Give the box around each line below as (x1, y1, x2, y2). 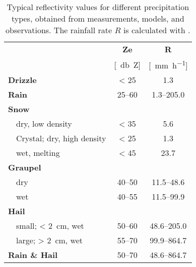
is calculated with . (123, 24, 190, 36)
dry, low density (16, 118, 72, 130)
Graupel (8, 161, 41, 173)
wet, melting (16, 147, 60, 159)
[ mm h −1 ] (149, 58, 188, 71)
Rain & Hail (8, 249, 58, 261)
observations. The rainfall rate (6, 24, 112, 36)
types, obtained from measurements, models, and (11, 13, 184, 24)
